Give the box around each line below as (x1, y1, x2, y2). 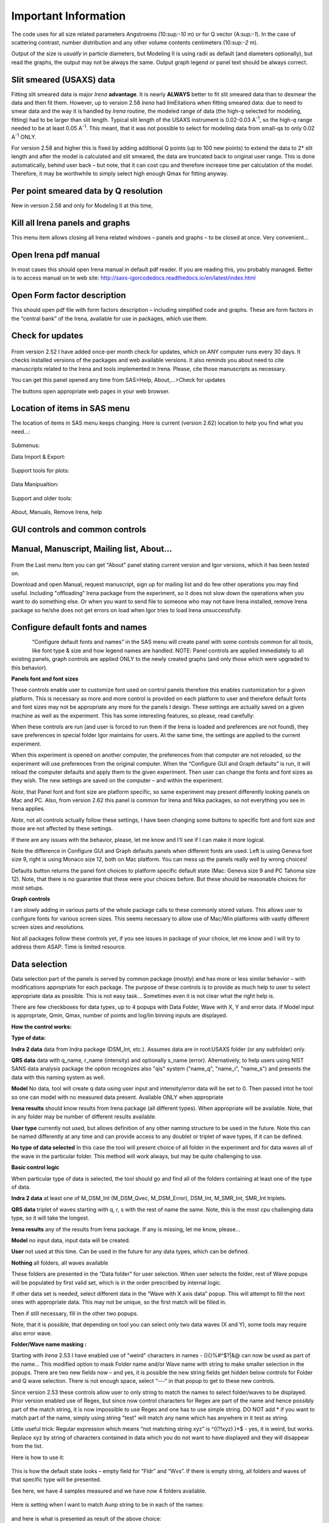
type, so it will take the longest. (11, 1214, 90, 1221)
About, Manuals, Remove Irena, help (11, 509, 102, 516)
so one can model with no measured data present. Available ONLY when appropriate (11, 1094, 224, 1101)
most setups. (11, 884, 44, 891)
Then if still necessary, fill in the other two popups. (11, 1310, 138, 1317)
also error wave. (11, 1329, 52, 1337)
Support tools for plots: (11, 467, 69, 474)
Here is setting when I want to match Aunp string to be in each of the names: (11, 1501, 204, 1508)
